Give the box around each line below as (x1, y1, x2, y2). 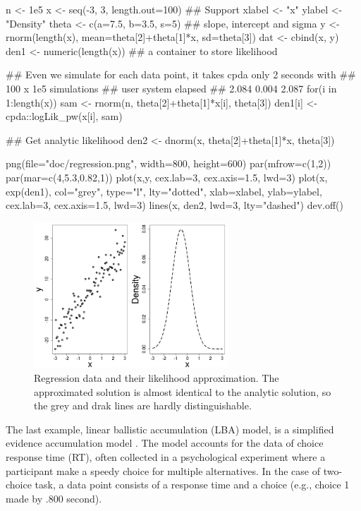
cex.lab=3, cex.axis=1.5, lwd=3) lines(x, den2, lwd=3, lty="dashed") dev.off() (6, 198, 343, 212)
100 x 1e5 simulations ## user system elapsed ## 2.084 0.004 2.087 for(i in (6, 80, 337, 95)
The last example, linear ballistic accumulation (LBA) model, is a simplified (6, 421, 334, 436)
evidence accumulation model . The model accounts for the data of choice (6, 435, 324, 450)
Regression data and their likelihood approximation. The (34, 371, 279, 385)
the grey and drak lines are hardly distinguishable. (34, 398, 252, 413)
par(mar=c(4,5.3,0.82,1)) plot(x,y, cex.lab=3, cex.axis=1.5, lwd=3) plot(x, (6, 169, 328, 184)
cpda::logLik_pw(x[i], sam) (6, 109, 123, 124)
